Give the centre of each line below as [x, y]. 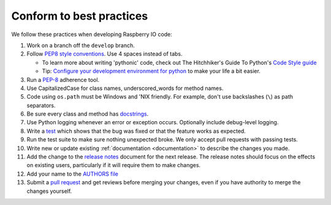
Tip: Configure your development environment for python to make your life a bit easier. [151, 71]
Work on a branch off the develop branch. [81, 45]
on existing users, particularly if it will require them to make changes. [114, 165]
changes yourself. [49, 191]
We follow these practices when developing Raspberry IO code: [92, 34]
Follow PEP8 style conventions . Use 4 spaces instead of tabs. [105, 54]
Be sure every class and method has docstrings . [88, 114]
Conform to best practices [80, 16]
